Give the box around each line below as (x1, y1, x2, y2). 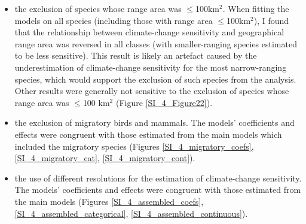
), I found (253, 14, 289, 26)
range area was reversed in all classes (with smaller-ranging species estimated (14, 37, 297, 50)
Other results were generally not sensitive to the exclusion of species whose (14, 84, 289, 97)
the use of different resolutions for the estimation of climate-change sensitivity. (14, 171, 302, 184)
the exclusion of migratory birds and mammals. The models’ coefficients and (14, 116, 295, 129)
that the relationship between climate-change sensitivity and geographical (14, 26, 284, 38)
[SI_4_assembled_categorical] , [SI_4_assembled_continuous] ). (14, 207, 248, 219)
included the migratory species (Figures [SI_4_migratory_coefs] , (14, 140, 254, 152)
